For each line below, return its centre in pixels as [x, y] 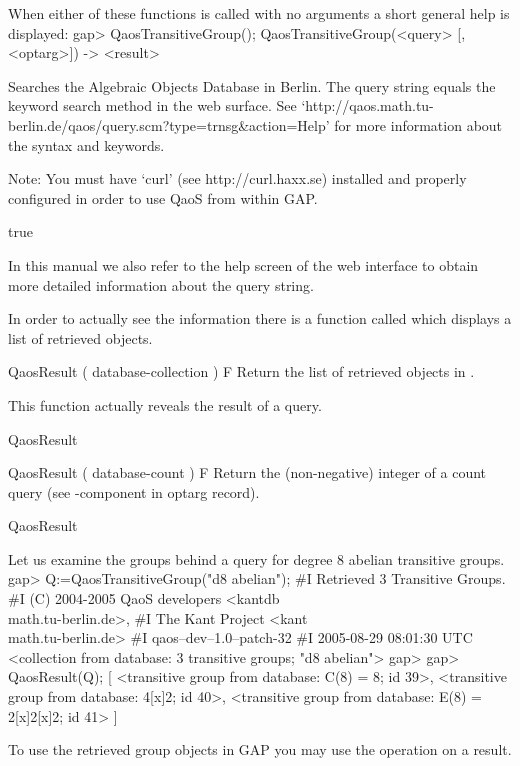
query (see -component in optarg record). [134, 491]
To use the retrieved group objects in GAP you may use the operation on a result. [260, 749]
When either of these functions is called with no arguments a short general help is [259, 13]
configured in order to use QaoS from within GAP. [163, 197]
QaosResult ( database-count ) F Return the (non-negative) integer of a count [247, 472]
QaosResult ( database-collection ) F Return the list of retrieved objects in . [241, 371]
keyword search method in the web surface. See [152, 105]
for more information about [418, 124]
